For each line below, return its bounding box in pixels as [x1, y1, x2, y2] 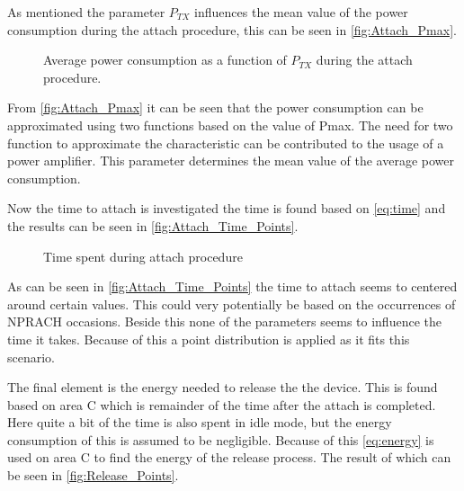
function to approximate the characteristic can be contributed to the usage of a [7, 133, 444, 152]
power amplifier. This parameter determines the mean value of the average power [7, 151, 454, 170]
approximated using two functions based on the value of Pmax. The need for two [7, 115, 453, 134]
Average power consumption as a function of [43, 50, 287, 69]
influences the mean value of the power [194, 3, 408, 21]
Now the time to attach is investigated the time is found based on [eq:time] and [7, 199, 446, 218]
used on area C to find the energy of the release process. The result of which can [7, 448, 451, 467]
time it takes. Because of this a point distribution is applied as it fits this [7, 329, 410, 348]
